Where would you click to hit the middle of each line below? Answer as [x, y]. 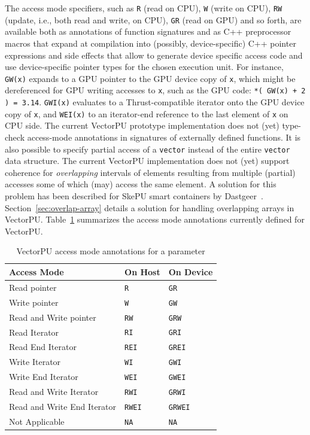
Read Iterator [34, 332]
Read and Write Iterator [54, 392]
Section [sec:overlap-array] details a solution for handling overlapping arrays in [150, 207]
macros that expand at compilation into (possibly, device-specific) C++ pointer [151, 43]
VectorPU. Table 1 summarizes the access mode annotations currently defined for [155, 219]
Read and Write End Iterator [63, 407]
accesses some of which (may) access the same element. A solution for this [141, 184]
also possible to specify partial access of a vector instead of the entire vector [148, 149]
